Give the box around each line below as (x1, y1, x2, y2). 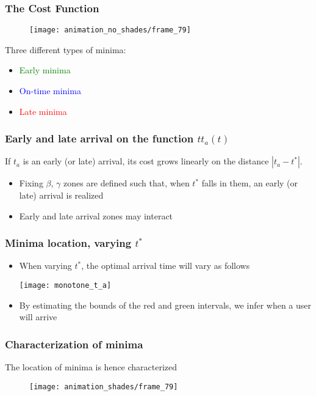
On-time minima (19, 84, 81, 97)
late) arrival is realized (19, 189, 104, 202)
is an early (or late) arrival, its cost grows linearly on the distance (23, 155, 269, 167)
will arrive (19, 310, 57, 323)
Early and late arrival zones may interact (19, 209, 173, 222)
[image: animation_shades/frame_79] (29, 382, 178, 391)
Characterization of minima (5, 336, 143, 351)
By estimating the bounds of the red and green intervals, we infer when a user (19, 298, 312, 311)
